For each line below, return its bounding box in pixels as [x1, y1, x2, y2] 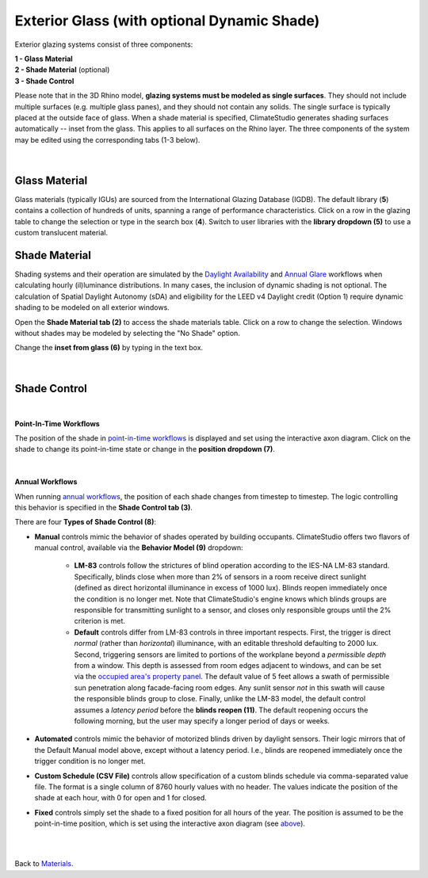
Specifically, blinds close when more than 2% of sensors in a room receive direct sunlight [74, 571, 367, 582]
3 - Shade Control [14, 76, 75, 86]
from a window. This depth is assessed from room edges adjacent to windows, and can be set [74, 661, 382, 670]
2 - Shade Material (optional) [14, 65, 110, 74]
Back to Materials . [14, 859, 75, 868]
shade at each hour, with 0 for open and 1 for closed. [34, 793, 207, 803]
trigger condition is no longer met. [34, 757, 146, 766]
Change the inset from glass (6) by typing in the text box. [14, 343, 204, 353]
